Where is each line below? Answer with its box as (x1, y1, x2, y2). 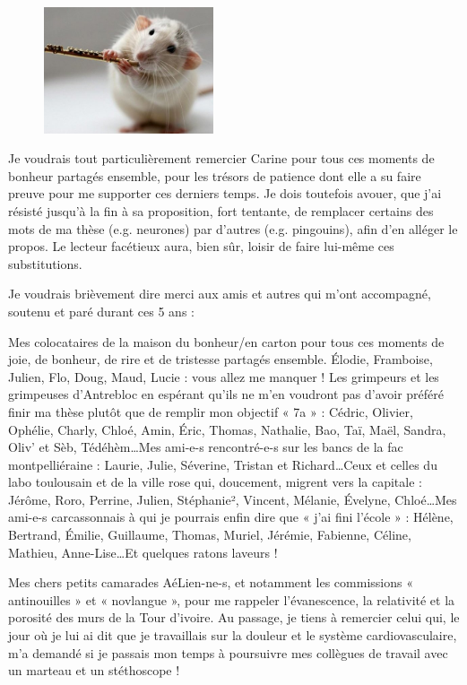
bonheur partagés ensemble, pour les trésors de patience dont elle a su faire (8, 166, 421, 185)
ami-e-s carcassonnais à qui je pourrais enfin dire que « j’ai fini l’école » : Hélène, (8, 507, 454, 526)
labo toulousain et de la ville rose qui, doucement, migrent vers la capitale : (8, 473, 422, 491)
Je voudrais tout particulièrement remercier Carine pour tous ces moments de (8, 149, 435, 168)
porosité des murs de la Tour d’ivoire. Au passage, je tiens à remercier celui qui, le (8, 608, 460, 627)
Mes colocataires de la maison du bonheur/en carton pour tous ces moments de (8, 332, 445, 351)
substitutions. (8, 254, 82, 273)
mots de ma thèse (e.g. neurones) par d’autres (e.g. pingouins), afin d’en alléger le (8, 219, 458, 238)
